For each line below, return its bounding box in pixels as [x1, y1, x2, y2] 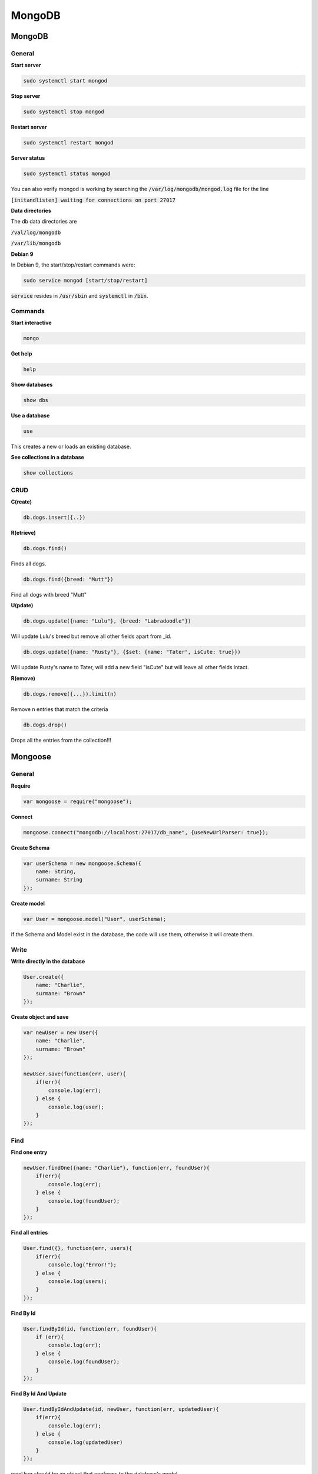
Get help [11, 350, 32, 357]
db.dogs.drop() [23, 721, 67, 728]
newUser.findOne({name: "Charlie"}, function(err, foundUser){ [23, 1164, 210, 1172]
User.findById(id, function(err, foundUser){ [23, 1325, 157, 1332]
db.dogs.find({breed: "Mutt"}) [23, 575, 114, 583]
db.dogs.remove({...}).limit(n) [23, 690, 117, 697]
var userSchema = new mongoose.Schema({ [23, 860, 141, 867]
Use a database [11, 412, 50, 419]
